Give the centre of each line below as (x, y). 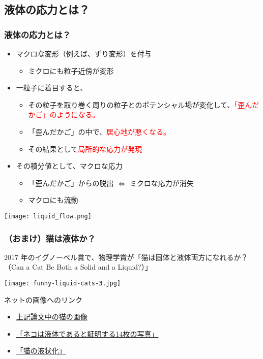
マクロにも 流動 (53, 200)
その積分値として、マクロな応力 (69, 166)
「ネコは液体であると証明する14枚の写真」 (87, 333)
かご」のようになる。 (64, 115)
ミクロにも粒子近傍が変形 (71, 70)
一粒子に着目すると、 (52, 88)
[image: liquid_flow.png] (48, 216)
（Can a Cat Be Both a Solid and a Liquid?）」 (78, 267)
